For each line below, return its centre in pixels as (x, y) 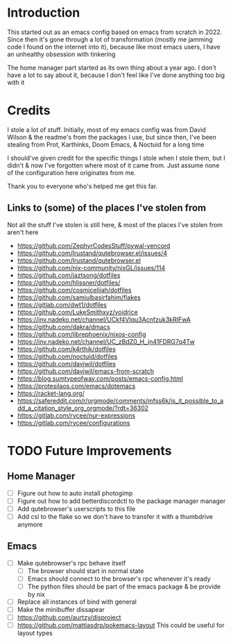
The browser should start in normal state (86, 570)
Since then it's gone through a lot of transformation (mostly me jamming (110, 39)
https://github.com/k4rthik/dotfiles (67, 349)
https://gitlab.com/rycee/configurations (74, 422)
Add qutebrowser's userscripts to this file (76, 509)
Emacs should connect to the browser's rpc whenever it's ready (119, 579)
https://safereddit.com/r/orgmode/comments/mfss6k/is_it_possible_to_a (120, 400)
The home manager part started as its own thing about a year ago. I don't (112, 67)
